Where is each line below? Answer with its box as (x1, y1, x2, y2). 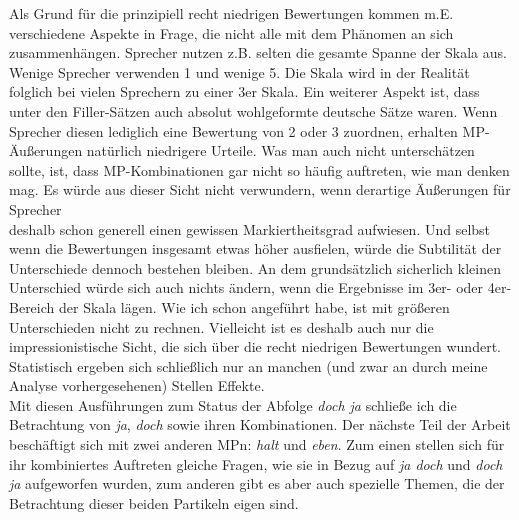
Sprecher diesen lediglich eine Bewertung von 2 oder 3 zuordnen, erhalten (9, 120, 458, 141)
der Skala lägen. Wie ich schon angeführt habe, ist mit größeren (58, 296, 450, 317)
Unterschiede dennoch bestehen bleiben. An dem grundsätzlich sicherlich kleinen (9, 257, 501, 278)
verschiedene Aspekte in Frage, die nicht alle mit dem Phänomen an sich (9, 22, 454, 43)
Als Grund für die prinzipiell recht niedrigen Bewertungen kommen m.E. (9, 3, 454, 23)
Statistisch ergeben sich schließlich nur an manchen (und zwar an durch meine (9, 355, 488, 376)
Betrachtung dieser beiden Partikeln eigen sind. (9, 492, 299, 513)
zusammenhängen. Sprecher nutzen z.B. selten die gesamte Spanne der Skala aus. (9, 42, 507, 63)
